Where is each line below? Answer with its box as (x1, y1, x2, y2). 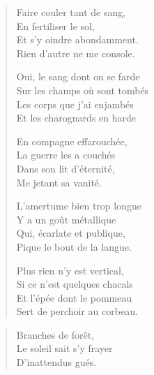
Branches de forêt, (16, 327, 94, 341)
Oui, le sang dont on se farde (16, 69, 140, 84)
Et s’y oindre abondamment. (16, 32, 139, 47)
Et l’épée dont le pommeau (16, 290, 132, 304)
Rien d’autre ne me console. (16, 45, 135, 60)
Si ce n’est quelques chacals (16, 277, 133, 291)
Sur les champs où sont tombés (16, 82, 149, 97)
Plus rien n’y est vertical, (16, 263, 124, 277)
